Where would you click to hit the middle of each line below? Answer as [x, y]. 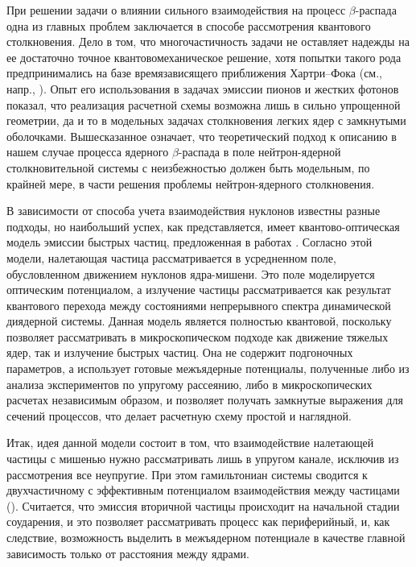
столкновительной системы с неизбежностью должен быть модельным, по [188, 167]
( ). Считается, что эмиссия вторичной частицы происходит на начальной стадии [203, 505]
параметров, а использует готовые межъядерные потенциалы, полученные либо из [208, 368]
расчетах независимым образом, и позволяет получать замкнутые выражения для [205, 400]
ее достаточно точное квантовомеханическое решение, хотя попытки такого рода [204, 57]
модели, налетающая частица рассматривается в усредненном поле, [171, 257]
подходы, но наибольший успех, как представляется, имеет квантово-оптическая [203, 226]
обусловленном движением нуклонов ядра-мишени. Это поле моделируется [191, 273]
